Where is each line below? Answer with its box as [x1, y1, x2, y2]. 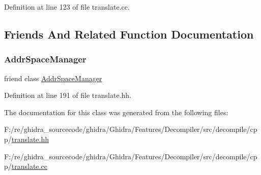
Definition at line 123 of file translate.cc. [4, 2, 130, 12]
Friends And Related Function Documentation [4, 26, 254, 42]
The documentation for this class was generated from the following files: [4, 107, 228, 117]
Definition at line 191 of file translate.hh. [4, 90, 132, 100]
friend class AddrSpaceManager [4, 73, 102, 83]
